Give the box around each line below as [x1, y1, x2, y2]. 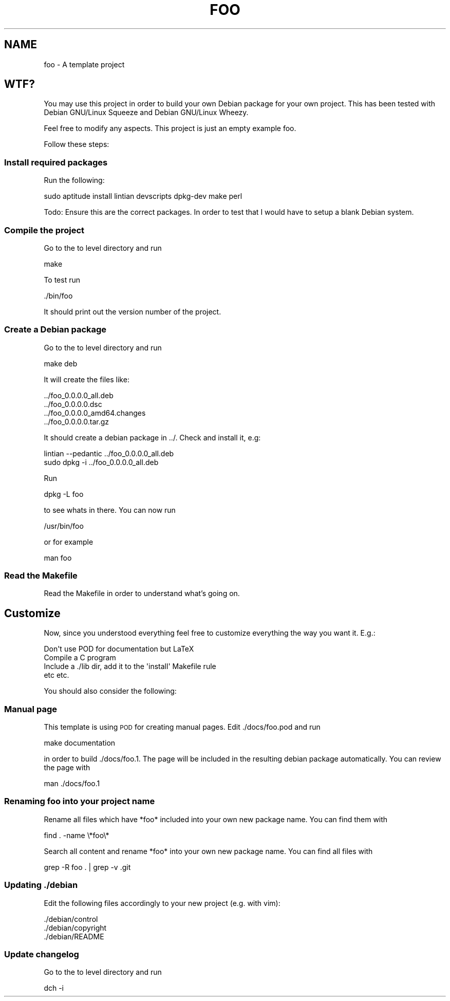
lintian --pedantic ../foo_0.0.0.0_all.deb [44, 449, 174, 458]
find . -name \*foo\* [44, 830, 109, 840]
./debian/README [44, 932, 104, 941]
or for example [44, 537, 93, 546]
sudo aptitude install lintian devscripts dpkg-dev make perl [44, 192, 242, 201]
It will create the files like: [44, 375, 129, 384]
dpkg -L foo [44, 489, 84, 498]
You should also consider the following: [44, 687, 177, 696]
